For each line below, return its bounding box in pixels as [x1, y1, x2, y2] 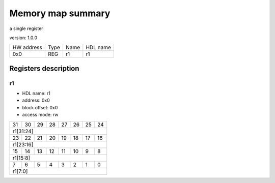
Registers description [9, 64, 79, 73]
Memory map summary [9, 8, 111, 19]
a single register [9, 25, 43, 32]
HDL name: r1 [22, 90, 50, 97]
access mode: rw [22, 112, 59, 118]
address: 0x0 [22, 97, 50, 104]
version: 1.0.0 [9, 35, 38, 41]
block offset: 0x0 [22, 104, 58, 110]
